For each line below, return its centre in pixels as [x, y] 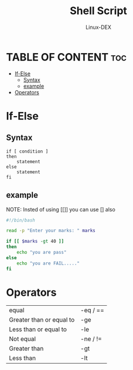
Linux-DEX [98, 27]
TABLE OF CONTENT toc [66, 57]
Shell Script [98, 11]
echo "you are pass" [42, 252]
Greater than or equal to [42, 320]
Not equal [23, 339]
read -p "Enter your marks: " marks [51, 231]
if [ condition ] [27, 151]
